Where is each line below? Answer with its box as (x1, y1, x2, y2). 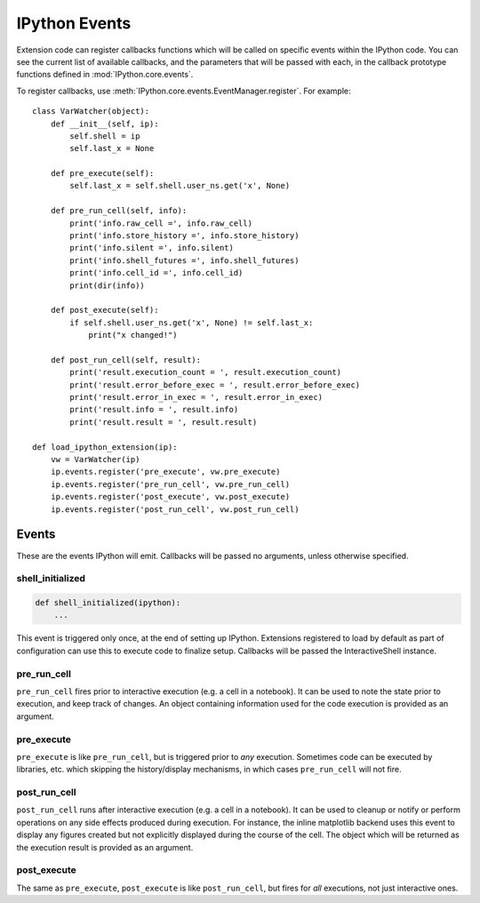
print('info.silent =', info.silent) (69, 243, 235, 253)
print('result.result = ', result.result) (69, 417, 258, 427)
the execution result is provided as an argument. (16, 842, 194, 852)
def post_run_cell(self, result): (50, 355, 202, 364)
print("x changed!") (88, 330, 178, 340)
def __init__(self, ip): (50, 118, 159, 129)
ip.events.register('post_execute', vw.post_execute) (50, 491, 291, 502)
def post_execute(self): (50, 305, 159, 316)
